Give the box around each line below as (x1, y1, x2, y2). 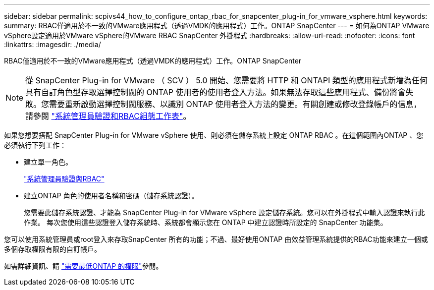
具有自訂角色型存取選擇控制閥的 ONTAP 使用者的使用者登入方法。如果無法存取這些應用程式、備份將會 (25, 87, 406, 97)
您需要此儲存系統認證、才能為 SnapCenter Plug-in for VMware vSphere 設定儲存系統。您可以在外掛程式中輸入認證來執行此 (24, 208, 425, 217)
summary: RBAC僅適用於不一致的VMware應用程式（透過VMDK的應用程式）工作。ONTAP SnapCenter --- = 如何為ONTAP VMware (4, 21, 430, 30)
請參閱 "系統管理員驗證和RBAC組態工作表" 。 (25, 111, 191, 121)
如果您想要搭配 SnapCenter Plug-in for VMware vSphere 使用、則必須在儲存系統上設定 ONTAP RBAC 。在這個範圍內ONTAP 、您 (4, 131, 424, 139)
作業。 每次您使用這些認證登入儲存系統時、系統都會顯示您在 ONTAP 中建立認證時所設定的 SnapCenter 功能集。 (24, 218, 387, 227)
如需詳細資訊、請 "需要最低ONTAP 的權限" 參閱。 (4, 262, 163, 270)
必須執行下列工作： (4, 141, 66, 149)
